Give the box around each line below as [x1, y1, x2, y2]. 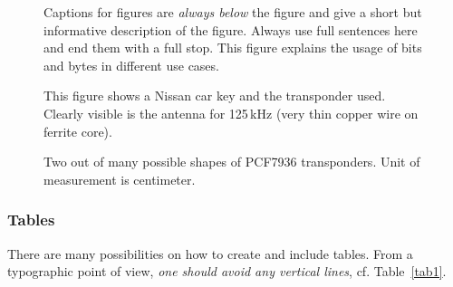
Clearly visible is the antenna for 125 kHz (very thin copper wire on [43, 103, 419, 122]
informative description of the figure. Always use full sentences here [43, 20, 418, 39]
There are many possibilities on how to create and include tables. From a [7, 244, 413, 263]
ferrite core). [43, 121, 112, 140]
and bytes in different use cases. [43, 55, 219, 74]
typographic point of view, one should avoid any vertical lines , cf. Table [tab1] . [7, 262, 447, 281]
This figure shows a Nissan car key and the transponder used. [43, 86, 386, 105]
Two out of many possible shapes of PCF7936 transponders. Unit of [43, 152, 420, 171]
